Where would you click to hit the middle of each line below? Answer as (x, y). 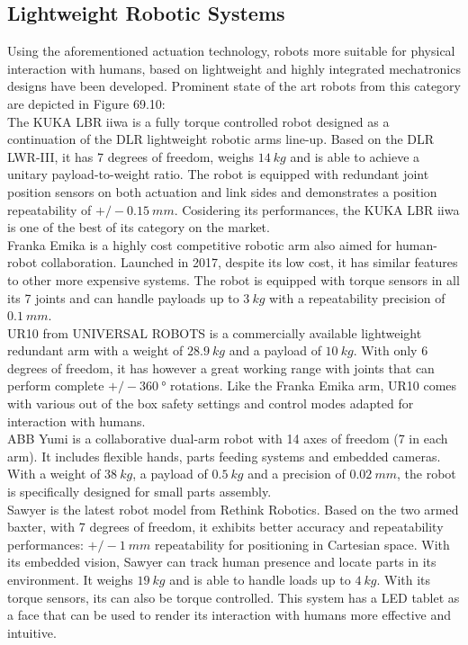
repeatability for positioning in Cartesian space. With (302, 544)
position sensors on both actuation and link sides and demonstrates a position (222, 191)
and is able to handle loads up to (260, 580)
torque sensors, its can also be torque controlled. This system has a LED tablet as (234, 597)
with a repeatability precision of (357, 297)
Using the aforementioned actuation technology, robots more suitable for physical (231, 51)
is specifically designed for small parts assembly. (139, 492)
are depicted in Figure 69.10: (86, 103)
